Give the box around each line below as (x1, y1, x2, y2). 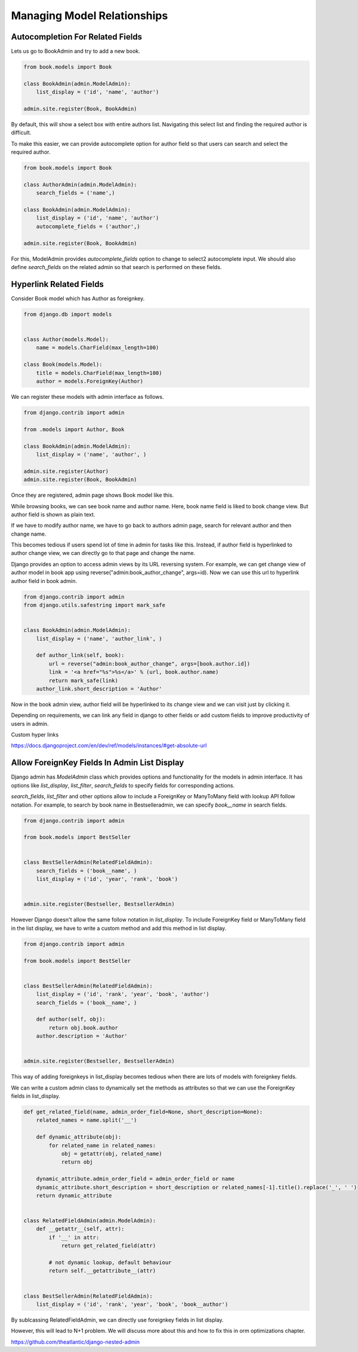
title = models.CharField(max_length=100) (36, 370, 162, 376)
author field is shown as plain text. (11, 511, 95, 518)
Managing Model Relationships (11, 9, 168, 22)
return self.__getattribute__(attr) (48, 1268, 156, 1274)
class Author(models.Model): (23, 336, 109, 343)
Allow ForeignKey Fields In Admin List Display (11, 758, 184, 768)
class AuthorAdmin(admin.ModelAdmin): (23, 181, 137, 188)
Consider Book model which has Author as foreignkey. (11, 295, 145, 302)
